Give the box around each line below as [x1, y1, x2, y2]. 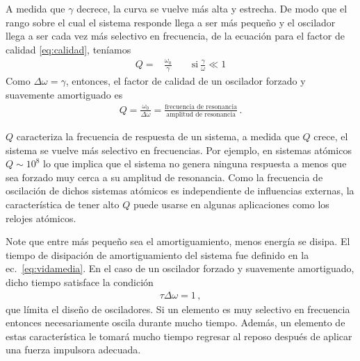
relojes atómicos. [6, 210, 76, 225]
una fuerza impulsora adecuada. [6, 342, 141, 357]
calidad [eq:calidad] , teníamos [6, 42, 131, 56]
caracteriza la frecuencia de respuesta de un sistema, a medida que [16, 129, 300, 143]
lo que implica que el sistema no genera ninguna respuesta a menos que [43, 156, 347, 171]
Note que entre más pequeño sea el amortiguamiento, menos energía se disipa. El [6, 234, 350, 249]
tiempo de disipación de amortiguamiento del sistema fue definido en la [6, 247, 309, 262]
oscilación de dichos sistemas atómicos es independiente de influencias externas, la [6, 183, 354, 198]
